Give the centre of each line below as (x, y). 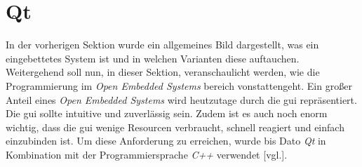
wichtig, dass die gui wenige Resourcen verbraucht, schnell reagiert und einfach (175, 127)
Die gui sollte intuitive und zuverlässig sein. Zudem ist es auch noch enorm (167, 113)
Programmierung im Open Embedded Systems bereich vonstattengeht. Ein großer (179, 85)
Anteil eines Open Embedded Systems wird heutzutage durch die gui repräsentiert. (181, 99)
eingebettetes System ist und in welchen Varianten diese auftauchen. (153, 58)
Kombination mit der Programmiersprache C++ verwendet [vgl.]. (147, 154)
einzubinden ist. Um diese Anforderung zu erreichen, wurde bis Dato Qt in (166, 141)
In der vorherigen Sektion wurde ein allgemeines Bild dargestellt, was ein (162, 45)
